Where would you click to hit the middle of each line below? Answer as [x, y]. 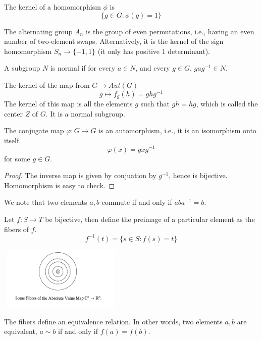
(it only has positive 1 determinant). [154, 51]
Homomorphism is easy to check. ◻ [60, 185]
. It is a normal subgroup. [85, 113]
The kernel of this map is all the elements [68, 104]
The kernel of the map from [47, 84]
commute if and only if [137, 202]
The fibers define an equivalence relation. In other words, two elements [113, 321]
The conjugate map [34, 130]
